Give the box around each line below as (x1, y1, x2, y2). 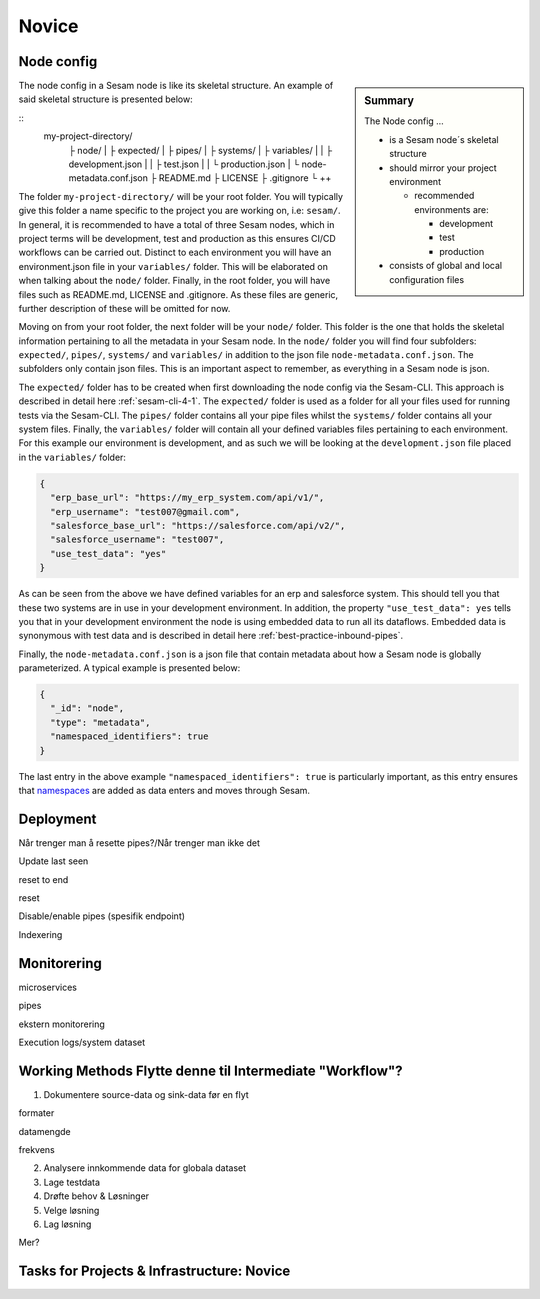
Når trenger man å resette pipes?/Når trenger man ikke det (18, 836, 260, 849)
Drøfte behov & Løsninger (43, 1190, 150, 1202)
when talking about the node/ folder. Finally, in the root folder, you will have (18, 275, 331, 287)
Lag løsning (43, 1218, 92, 1230)
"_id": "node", (50, 703, 125, 714)
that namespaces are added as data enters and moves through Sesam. (18, 785, 310, 797)
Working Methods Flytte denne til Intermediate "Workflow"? (18, 1062, 404, 1079)
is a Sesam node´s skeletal (389, 133, 499, 145)
